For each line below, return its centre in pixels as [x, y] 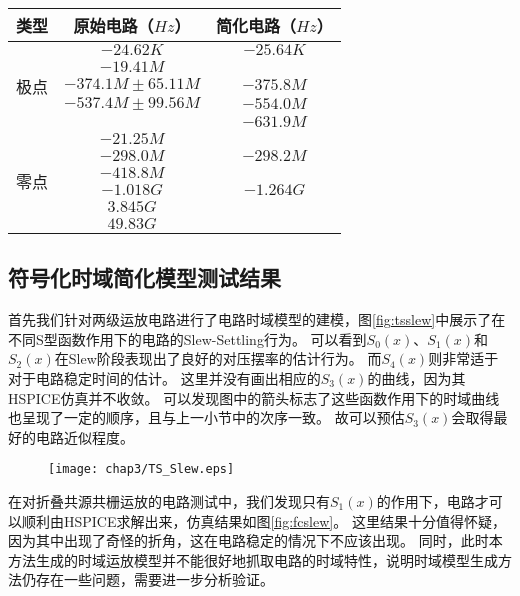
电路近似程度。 [84, 436]
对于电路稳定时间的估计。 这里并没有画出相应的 [164, 377]
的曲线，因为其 [416, 377]
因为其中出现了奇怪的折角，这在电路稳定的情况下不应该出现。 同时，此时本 [255, 540]
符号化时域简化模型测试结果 [144, 277]
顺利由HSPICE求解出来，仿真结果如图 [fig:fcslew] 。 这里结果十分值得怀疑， [263, 520]
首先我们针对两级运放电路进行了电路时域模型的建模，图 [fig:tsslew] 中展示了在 [257, 319]
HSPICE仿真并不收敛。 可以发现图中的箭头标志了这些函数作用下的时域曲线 [254, 397]
